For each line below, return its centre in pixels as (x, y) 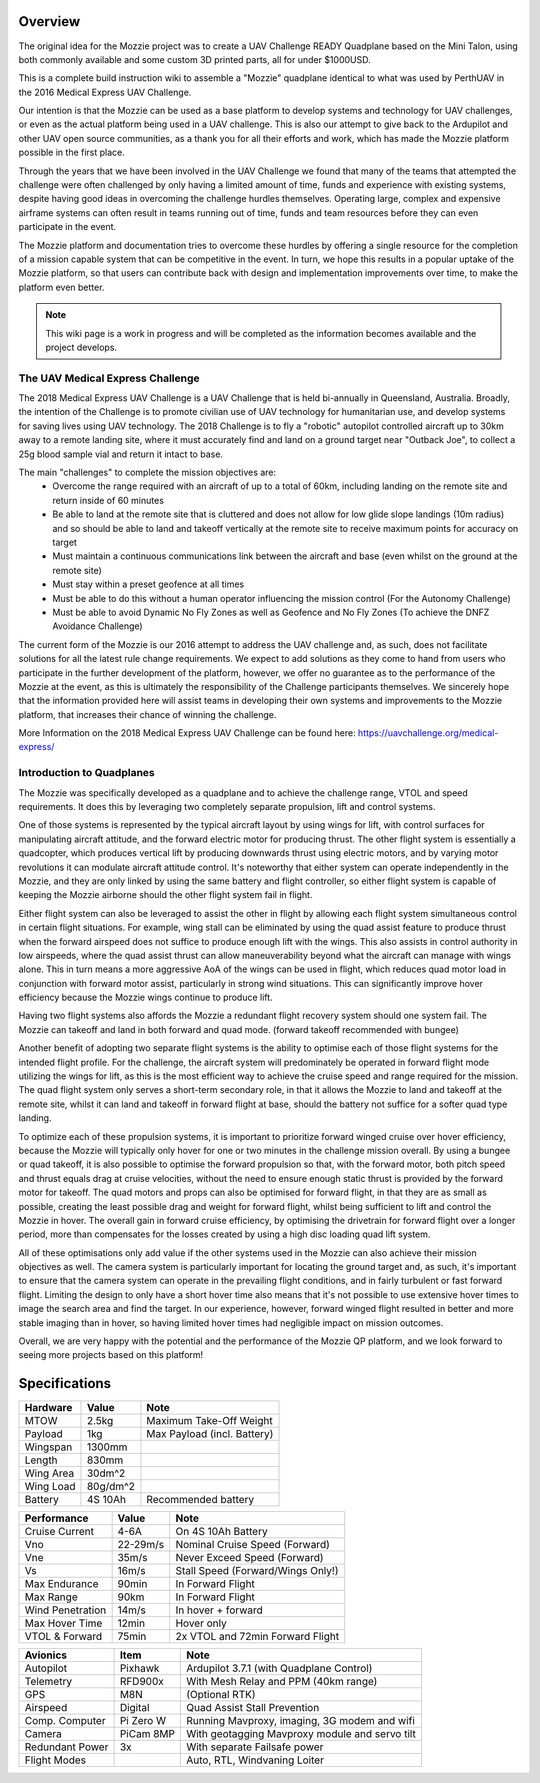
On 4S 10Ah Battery (222, 1532)
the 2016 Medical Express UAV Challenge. (105, 92)
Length (41, 1460)
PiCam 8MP (147, 1734)
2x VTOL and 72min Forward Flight (257, 1637)
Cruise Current (59, 1532)
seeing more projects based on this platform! (111, 1355)
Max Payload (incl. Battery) (210, 1434)
